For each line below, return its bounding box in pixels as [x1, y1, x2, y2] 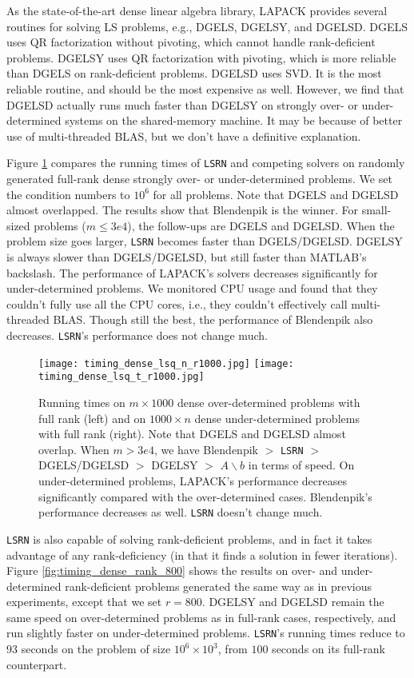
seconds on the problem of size [21, 640, 171, 657]
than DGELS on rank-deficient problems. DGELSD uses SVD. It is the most [6, 65, 382, 82]
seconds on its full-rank [272, 640, 385, 657]
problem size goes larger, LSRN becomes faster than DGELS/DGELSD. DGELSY [6, 233, 403, 249]
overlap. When [38, 441, 109, 457]
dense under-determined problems [194, 409, 360, 426]
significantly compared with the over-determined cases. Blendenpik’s [38, 488, 372, 505]
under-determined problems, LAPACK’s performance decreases [38, 473, 347, 489]
